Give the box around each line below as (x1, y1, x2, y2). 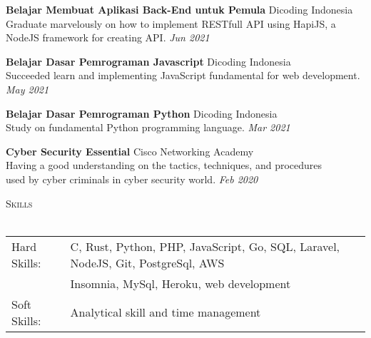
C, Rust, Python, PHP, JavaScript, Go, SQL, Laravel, (70, 237, 340, 255)
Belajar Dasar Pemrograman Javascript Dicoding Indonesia (6, 53, 291, 68)
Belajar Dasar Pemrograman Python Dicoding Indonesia (6, 106, 278, 121)
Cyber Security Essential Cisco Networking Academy (6, 143, 254, 158)
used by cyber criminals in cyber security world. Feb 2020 (6, 171, 258, 186)
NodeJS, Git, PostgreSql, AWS (70, 254, 225, 271)
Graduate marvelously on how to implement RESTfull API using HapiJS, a (6, 16, 336, 31)
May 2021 (6, 81, 49, 96)
